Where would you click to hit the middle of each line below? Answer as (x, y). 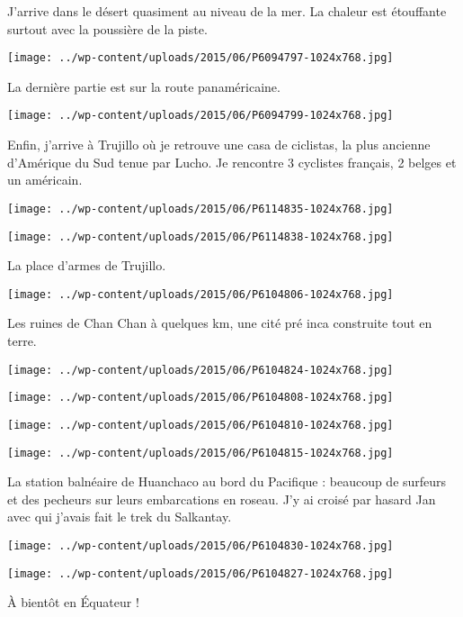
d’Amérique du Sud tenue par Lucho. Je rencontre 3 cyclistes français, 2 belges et (232, 162)
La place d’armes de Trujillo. (87, 265)
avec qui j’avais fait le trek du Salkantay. (120, 517)
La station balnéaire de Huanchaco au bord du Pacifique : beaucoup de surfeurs (227, 481)
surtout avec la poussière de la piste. (107, 28)
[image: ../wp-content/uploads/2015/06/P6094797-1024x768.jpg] (200, 58)
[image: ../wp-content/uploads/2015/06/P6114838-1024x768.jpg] (200, 236)
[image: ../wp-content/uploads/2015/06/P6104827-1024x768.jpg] (200, 573)
